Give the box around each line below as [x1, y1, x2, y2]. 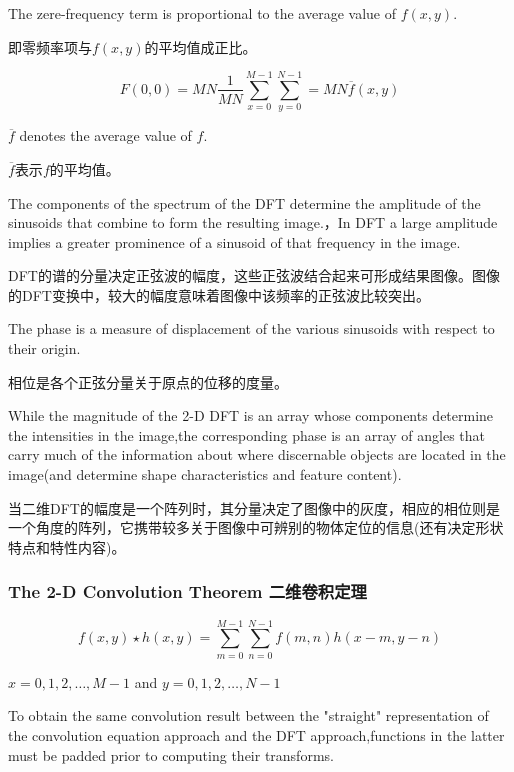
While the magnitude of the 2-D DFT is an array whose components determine [8, 405, 494, 426]
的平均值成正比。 [144, 36, 257, 57]
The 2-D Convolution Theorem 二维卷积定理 [8, 579, 367, 604]
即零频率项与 [8, 36, 92, 57]
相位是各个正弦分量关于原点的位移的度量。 [8, 371, 288, 392]
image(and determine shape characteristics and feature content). [8, 464, 402, 485]
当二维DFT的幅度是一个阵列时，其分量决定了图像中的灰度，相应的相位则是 [8, 497, 500, 518]
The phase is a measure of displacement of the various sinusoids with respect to [8, 318, 495, 339]
